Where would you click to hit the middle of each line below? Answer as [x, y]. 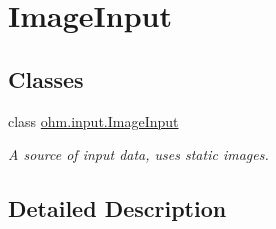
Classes [46, 78]
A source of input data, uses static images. [138, 154]
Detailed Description [117, 208]
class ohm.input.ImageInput [93, 120]
